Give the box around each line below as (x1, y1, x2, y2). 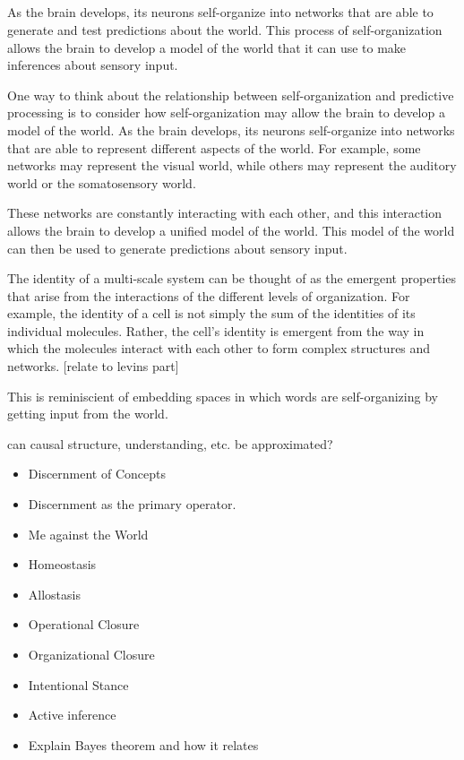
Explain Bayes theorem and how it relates (28, 735, 259, 754)
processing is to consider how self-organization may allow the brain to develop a (7, 103, 445, 122)
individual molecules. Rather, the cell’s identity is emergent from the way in (7, 321, 425, 340)
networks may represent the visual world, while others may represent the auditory (7, 156, 457, 175)
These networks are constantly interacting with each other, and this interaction (7, 203, 443, 222)
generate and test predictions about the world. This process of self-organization (7, 20, 443, 39)
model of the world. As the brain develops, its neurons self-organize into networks (7, 120, 455, 139)
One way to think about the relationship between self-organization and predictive (7, 85, 454, 104)
